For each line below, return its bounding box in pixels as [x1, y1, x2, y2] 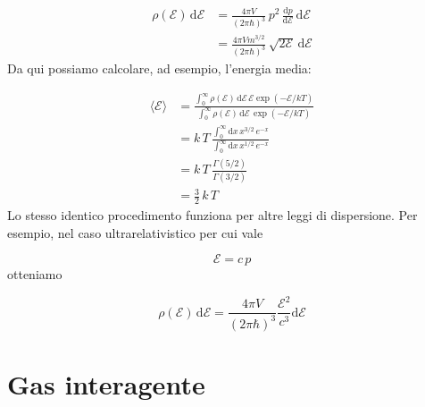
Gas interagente [7, 366, 205, 403]
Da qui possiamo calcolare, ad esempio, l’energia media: [7, 59, 312, 78]
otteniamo [7, 265, 62, 284]
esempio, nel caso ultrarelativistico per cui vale [7, 223, 263, 242]
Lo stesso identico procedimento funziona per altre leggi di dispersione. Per [7, 206, 418, 225]
